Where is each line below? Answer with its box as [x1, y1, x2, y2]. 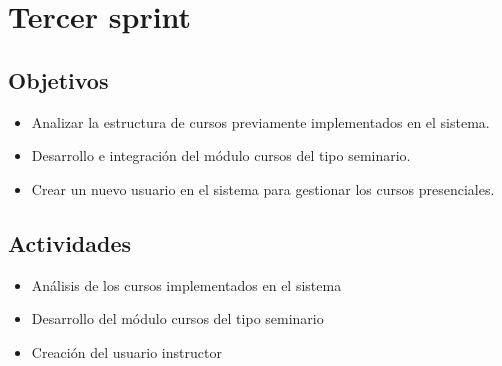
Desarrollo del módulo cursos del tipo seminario [31, 308, 324, 329]
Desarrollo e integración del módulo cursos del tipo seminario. [31, 145, 411, 166]
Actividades [8, 227, 132, 258]
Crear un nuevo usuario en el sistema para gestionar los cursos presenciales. [31, 178, 495, 199]
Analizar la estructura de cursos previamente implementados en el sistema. [31, 111, 490, 132]
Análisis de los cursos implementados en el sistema [31, 274, 342, 295]
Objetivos [8, 64, 109, 95]
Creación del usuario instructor [31, 341, 222, 362]
